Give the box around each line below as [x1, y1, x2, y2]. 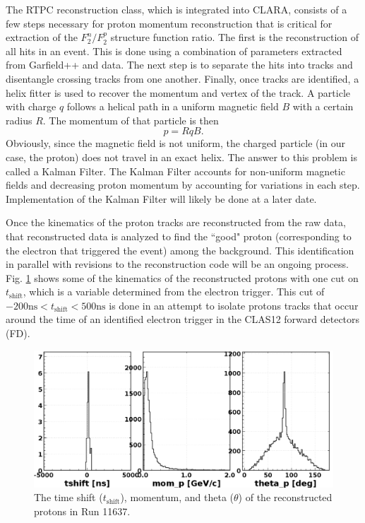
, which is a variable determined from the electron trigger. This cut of [23, 284, 325, 299]
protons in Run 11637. [34, 504, 131, 519]
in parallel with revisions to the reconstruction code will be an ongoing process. [6, 257, 349, 271]
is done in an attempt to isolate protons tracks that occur [109, 298, 359, 312]
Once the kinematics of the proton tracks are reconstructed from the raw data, [6, 215, 346, 230]
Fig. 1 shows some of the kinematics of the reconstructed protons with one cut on [6, 270, 359, 285]
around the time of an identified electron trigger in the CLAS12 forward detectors [6, 312, 360, 327]
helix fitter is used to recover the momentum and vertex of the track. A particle [6, 85, 351, 100]
